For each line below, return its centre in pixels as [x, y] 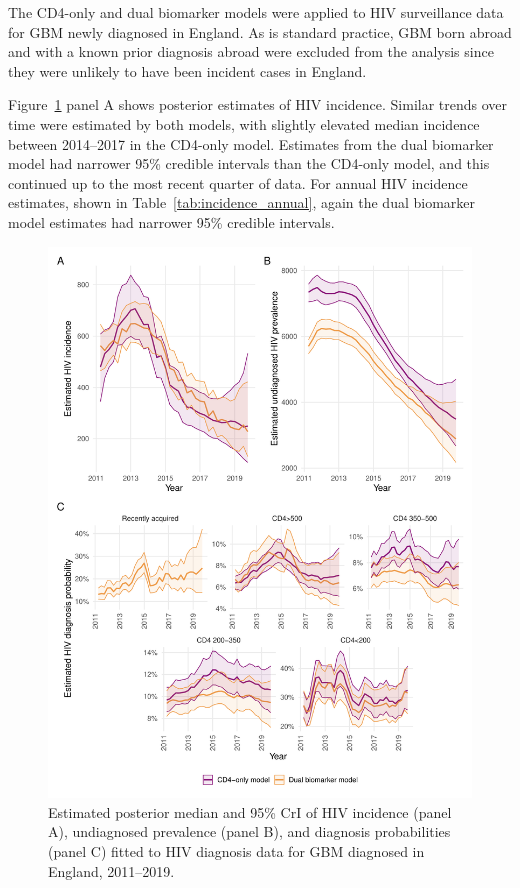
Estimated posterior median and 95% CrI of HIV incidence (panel [250, 811]
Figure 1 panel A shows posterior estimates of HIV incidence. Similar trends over [258, 104]
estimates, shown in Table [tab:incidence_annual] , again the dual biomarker [242, 202]
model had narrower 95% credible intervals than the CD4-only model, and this [249, 163]
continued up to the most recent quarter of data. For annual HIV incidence [238, 182]
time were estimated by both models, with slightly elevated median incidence [244, 123]
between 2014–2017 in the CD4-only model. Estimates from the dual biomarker [251, 143]
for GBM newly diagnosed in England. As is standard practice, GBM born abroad [260, 31]
